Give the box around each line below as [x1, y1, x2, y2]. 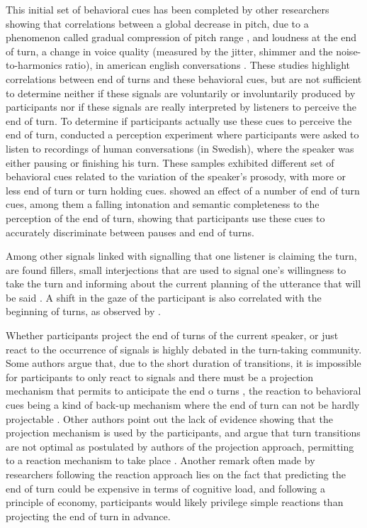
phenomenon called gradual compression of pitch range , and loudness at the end [6, 30, 357, 45]
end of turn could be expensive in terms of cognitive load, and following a [6, 480, 325, 495]
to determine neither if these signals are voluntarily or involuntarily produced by [6, 85, 356, 100]
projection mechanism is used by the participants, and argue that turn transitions [6, 425, 361, 440]
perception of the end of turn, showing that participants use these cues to [6, 210, 325, 225]
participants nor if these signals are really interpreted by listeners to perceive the [6, 99, 357, 114]
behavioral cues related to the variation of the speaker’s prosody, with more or [6, 169, 346, 184]
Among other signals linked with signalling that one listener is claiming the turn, [6, 248, 357, 263]
